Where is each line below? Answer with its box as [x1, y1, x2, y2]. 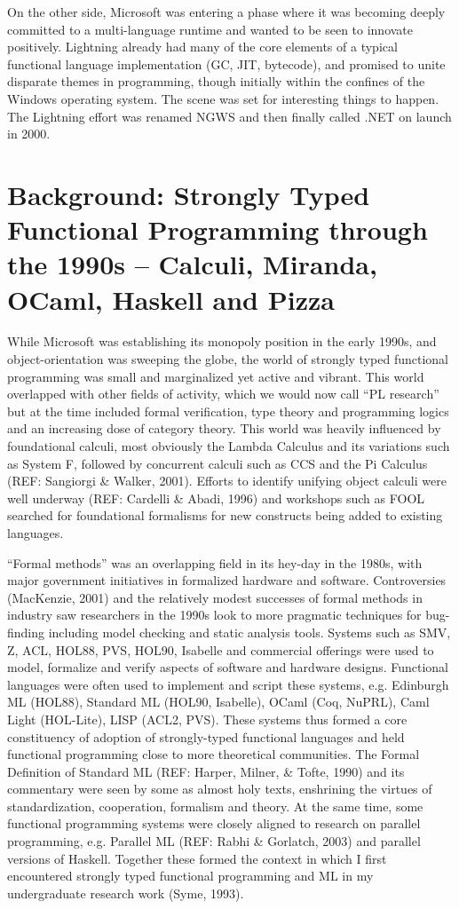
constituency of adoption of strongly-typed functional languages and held [7, 727, 405, 746]
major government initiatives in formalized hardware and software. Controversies [7, 571, 447, 589]
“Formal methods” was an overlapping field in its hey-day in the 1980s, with [7, 553, 423, 572]
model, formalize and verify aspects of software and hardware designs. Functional [7, 658, 449, 676]
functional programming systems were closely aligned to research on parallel [7, 814, 421, 833]
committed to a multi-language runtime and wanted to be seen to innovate [7, 20, 414, 38]
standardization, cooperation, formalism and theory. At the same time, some [7, 796, 423, 815]
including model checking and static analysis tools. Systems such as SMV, [48, 622, 451, 641]
